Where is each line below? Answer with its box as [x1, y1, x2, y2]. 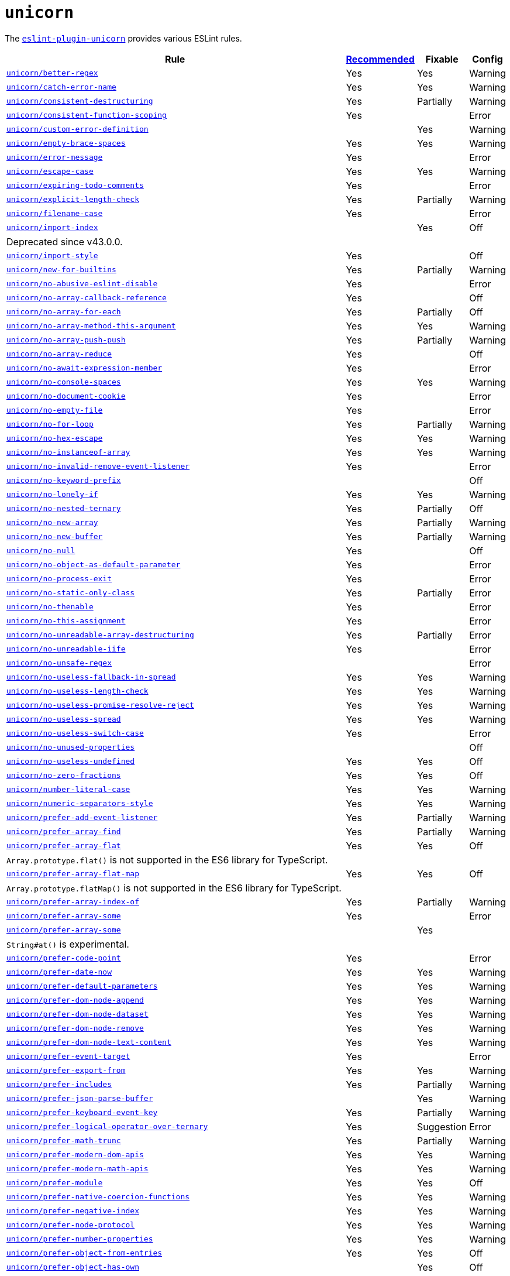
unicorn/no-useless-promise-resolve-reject [6, 701, 194, 710]
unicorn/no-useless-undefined [6, 757, 135, 766]
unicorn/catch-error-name [6, 83, 116, 92]
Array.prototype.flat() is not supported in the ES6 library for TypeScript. [6, 853, 328, 866]
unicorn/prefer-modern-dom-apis [6, 1150, 144, 1160]
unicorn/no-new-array [6, 518, 98, 527]
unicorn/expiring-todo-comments [6, 181, 144, 190]
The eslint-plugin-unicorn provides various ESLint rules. [5, 33, 242, 43]
